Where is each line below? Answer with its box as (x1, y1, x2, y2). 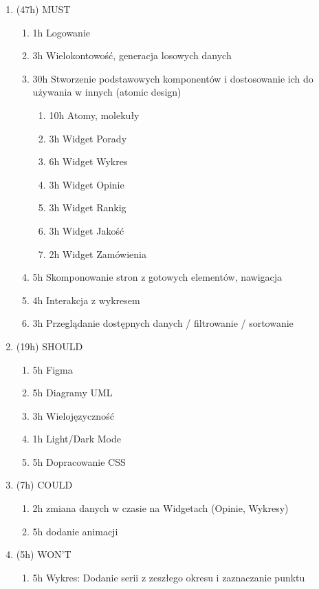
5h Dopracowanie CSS (32, 454, 126, 469)
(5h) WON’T (16, 547, 71, 561)
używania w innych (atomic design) (32, 85, 181, 99)
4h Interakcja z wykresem (32, 292, 140, 307)
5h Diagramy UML (32, 385, 113, 400)
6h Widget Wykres (49, 154, 128, 169)
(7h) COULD (16, 478, 73, 492)
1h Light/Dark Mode (32, 431, 121, 446)
